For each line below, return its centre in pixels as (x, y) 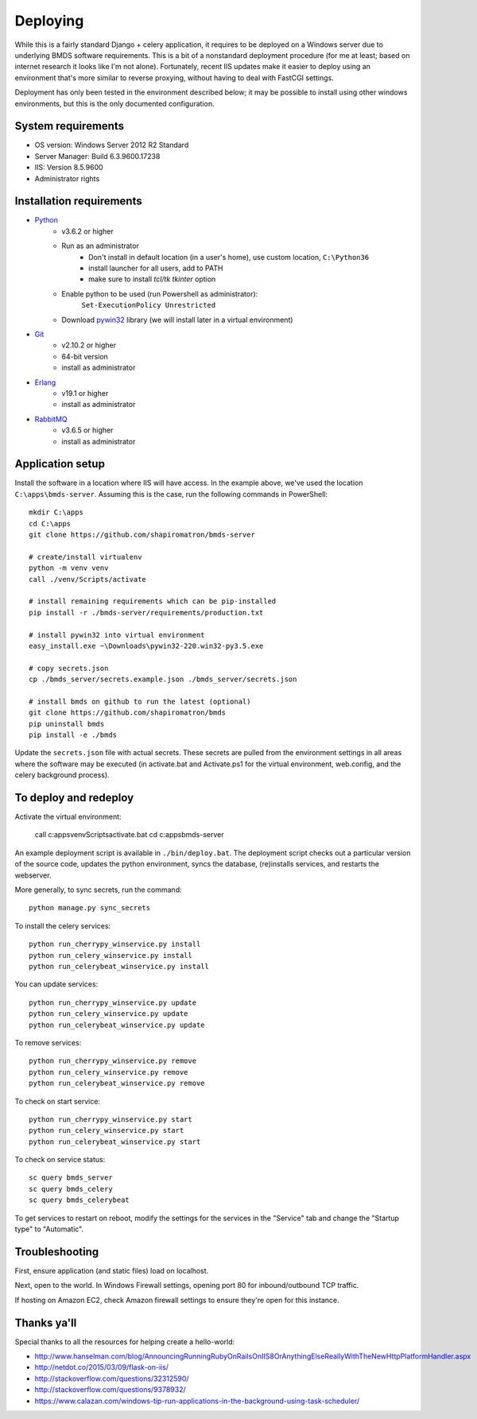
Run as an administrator (100, 246)
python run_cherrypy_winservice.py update (113, 1002)
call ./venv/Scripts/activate (88, 579)
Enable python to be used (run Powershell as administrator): (160, 293)
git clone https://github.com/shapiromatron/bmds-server (142, 534)
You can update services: (56, 984)
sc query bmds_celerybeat (79, 1200)
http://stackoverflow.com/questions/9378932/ (110, 1390)
